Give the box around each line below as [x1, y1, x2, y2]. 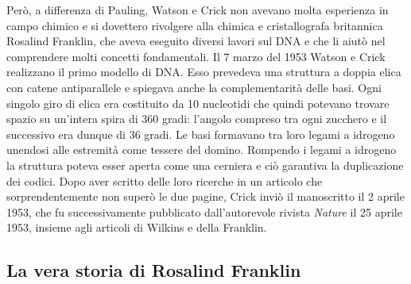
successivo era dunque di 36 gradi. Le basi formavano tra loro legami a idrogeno [6, 125, 395, 142]
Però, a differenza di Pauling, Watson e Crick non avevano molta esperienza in [6, 2, 389, 17]
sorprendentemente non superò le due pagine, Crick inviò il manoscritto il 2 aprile [6, 188, 405, 205]
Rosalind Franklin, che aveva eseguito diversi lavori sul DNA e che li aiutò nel [6, 33, 386, 49]
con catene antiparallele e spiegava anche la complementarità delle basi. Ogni [6, 79, 382, 95]
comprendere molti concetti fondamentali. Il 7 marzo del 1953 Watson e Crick [6, 48, 386, 64]
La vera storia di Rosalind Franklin [6, 258, 301, 282]
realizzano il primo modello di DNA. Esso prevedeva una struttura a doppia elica [6, 63, 401, 80]
